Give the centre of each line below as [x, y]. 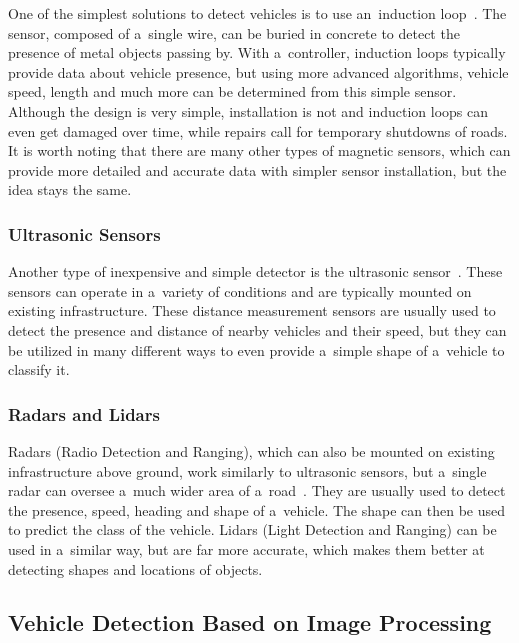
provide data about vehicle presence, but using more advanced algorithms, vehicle [258, 71]
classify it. [39, 369]
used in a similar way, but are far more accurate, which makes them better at [246, 548]
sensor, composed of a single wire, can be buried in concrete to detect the [234, 32]
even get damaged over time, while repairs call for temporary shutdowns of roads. [258, 130]
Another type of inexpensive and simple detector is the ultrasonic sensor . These [255, 271]
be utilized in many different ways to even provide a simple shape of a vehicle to [256, 349]
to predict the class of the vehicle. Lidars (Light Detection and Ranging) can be [252, 529]
